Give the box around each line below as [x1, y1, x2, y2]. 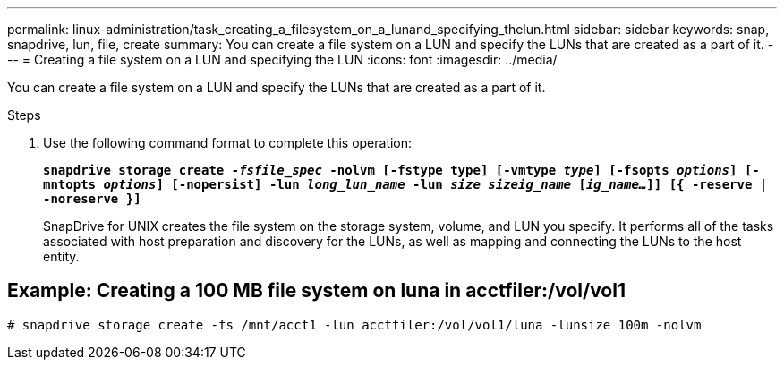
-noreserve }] [43, 192, 141, 206]
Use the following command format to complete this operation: [43, 135, 413, 150]
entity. [43, 249, 80, 264]
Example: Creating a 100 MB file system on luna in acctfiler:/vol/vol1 [7, 279, 626, 303]
